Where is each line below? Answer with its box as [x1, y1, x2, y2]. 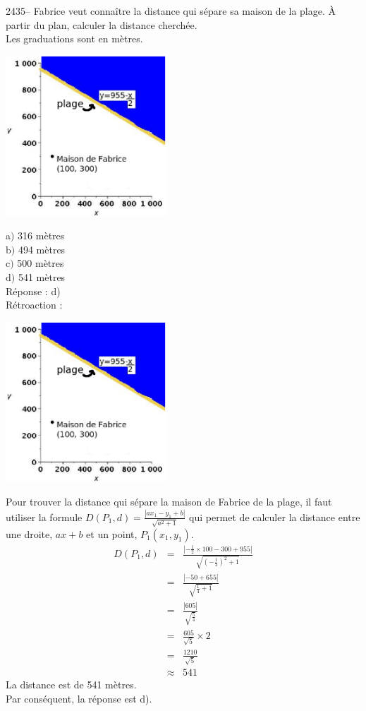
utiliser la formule [6, 509, 83, 524]
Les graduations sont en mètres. [6, 31, 143, 46]
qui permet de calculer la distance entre [189, 509, 360, 524]
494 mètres [18, 241, 66, 256]
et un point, [86, 526, 138, 541]
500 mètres [17, 256, 64, 270]
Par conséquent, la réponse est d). [6, 691, 152, 705]
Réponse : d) [6, 283, 61, 298]
